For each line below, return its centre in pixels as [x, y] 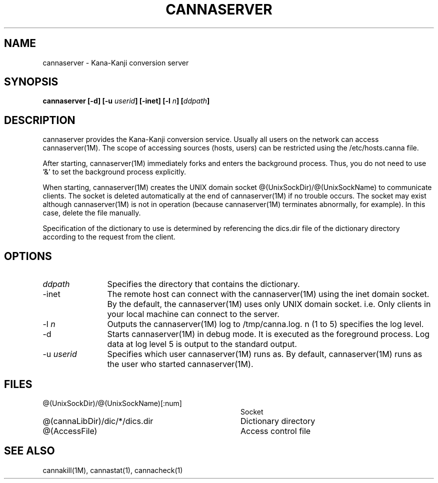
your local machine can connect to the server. [193, 314]
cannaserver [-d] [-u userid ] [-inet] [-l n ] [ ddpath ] [126, 101]
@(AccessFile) [70, 431]
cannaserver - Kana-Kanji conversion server [116, 62]
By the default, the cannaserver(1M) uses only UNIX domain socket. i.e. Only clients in [269, 304]
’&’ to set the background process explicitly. [114, 172]
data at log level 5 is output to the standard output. [202, 344]
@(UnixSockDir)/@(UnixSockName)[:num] [112, 403]
